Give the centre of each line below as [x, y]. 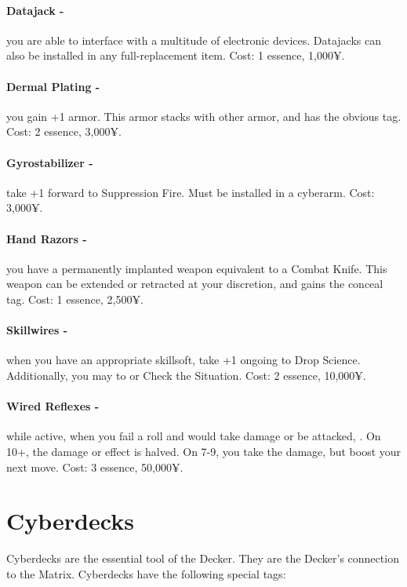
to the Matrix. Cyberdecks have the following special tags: [146, 573]
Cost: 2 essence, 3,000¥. [64, 131]
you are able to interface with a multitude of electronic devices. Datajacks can [194, 40]
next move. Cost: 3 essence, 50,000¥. [95, 467]
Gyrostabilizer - [50, 162]
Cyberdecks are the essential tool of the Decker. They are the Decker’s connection [203, 558]
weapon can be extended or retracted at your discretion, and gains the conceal [195, 284]
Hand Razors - [47, 238]
